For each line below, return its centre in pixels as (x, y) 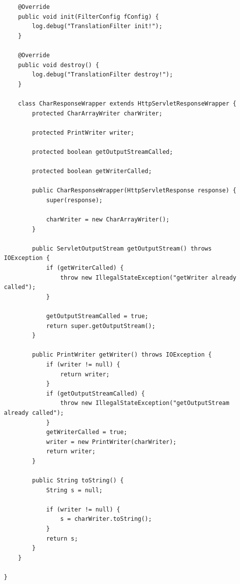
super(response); (74, 200)
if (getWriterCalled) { (85, 268)
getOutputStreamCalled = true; (97, 316)
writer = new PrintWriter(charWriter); (111, 442)
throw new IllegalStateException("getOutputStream (145, 403)
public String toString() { (78, 481)
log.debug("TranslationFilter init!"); (97, 26)
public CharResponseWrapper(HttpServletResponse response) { (134, 191)
